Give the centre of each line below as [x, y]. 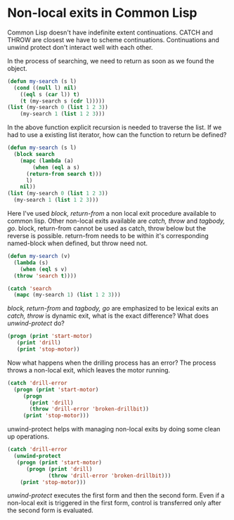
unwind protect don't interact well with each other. [80, 47]
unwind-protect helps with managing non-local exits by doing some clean [114, 429]
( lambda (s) [31, 262]
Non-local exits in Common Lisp [102, 13]
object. [18, 68]
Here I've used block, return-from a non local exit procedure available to [112, 214]
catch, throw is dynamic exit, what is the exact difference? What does [108, 316]
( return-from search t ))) [64, 174]
